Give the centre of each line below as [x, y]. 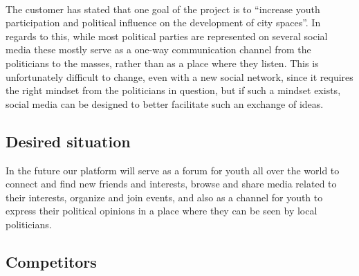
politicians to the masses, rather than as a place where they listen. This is [162, 63]
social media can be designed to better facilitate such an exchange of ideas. [165, 103]
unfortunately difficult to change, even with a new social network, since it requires [179, 76]
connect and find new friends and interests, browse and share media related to [171, 184]
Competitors [51, 261]
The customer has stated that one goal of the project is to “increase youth [163, 9]
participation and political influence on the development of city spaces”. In [163, 22]
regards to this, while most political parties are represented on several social [167, 36]
